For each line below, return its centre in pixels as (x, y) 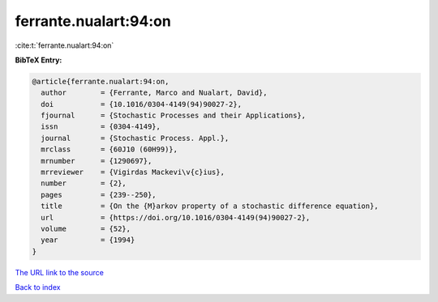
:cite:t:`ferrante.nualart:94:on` (64, 45)
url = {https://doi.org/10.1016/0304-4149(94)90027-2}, (176, 217)
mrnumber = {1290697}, (97, 161)
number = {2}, (84, 183)
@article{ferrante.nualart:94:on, (101, 81)
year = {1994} (88, 240)
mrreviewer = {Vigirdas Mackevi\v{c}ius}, (133, 172)
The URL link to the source (60, 272)
